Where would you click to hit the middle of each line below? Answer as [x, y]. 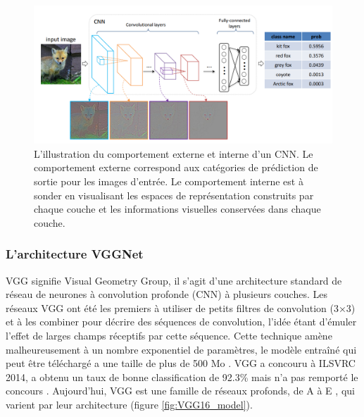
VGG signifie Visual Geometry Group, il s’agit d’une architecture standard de [174, 280]
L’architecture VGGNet [75, 254]
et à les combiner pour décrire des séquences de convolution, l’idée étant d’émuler [181, 322]
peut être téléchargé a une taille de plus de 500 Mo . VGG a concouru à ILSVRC [181, 363]
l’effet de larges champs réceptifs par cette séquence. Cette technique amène [169, 336]
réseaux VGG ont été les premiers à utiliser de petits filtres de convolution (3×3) [181, 307]
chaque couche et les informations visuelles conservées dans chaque [177, 209]
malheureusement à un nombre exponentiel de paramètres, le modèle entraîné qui [181, 349]
